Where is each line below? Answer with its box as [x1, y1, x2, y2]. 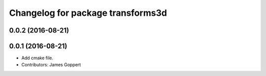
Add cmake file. [21, 55, 54, 61]
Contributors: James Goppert [21, 62, 81, 68]
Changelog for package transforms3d [9, 7, 167, 18]
